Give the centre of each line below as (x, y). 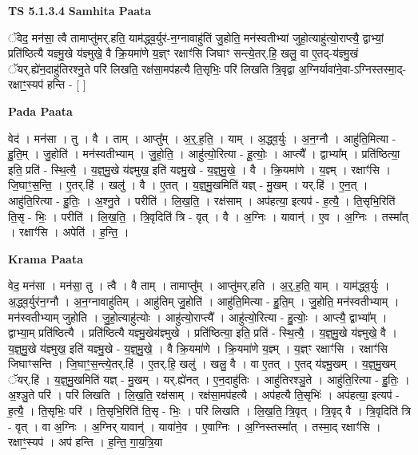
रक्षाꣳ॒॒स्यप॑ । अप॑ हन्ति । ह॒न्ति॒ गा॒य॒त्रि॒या (86, 442)
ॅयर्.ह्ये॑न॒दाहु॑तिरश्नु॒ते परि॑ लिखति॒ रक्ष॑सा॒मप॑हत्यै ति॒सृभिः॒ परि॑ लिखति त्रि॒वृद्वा (151, 68)
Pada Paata (40, 111)
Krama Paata (46, 258)
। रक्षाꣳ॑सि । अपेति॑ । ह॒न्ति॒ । (69, 232)
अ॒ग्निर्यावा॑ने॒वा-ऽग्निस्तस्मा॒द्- (352, 68)
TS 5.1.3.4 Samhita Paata (80, 10)
